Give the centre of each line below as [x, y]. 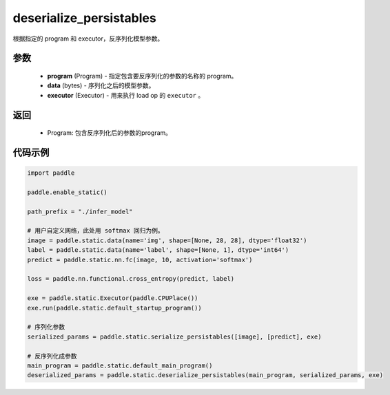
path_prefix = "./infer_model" [80, 211]
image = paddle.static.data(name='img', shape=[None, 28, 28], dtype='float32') [167, 240]
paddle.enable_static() [68, 192]
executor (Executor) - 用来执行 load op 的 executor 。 [126, 95]
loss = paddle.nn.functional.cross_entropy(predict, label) [131, 279]
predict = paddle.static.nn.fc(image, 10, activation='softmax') [140, 259]
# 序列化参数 [46, 327]
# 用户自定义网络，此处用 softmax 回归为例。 [96, 231]
